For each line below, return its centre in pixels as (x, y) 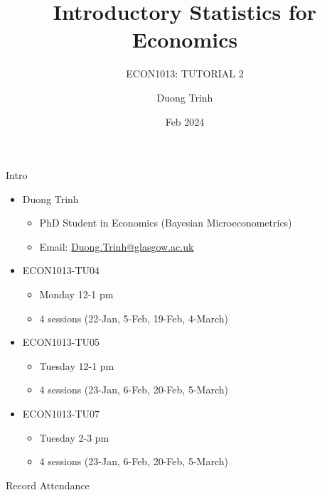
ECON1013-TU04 (61, 270)
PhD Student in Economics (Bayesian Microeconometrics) (166, 223)
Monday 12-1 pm (76, 294)
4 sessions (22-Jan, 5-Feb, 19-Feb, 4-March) (134, 318)
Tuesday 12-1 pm (77, 365)
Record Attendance (48, 485)
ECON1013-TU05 (61, 342)
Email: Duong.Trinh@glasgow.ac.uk (117, 246)
